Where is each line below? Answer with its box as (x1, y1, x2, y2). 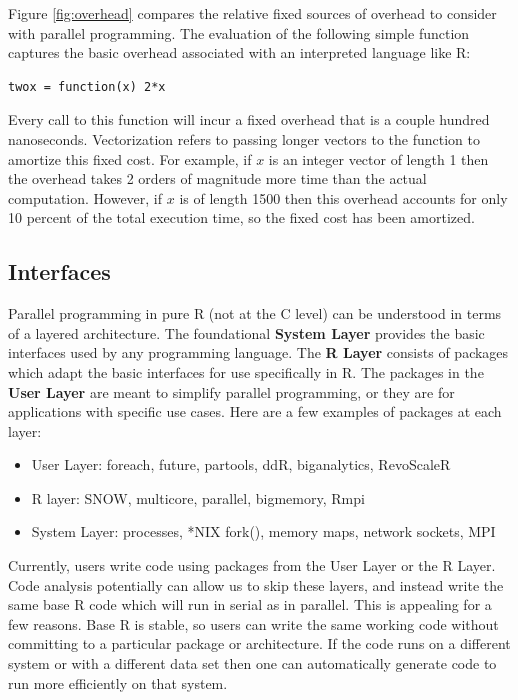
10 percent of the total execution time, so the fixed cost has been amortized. (8, 207, 475, 228)
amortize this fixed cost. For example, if (8, 148, 252, 169)
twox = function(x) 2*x (8, 79, 166, 94)
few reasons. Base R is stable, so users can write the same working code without (8, 613, 499, 634)
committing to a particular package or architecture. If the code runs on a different (8, 633, 511, 654)
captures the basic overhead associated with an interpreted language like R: (8, 42, 471, 63)
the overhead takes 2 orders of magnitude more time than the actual (8, 168, 427, 189)
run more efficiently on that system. (8, 672, 228, 693)
